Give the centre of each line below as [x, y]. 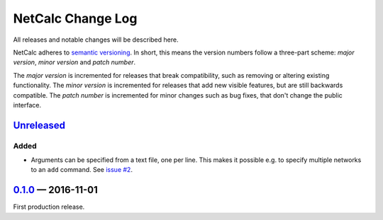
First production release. [49, 207]
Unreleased [39, 125]
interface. [27, 105]
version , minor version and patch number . [74, 62]
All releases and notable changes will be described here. [96, 40]
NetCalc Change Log [75, 18]
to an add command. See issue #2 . [82, 170]
